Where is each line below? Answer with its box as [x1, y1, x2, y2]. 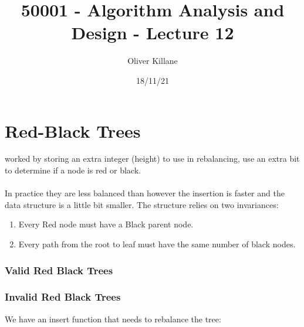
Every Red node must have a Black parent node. [18, 218, 194, 230]
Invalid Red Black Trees [5, 289, 121, 304]
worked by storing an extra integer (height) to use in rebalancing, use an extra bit [5, 152, 300, 165]
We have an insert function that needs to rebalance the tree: [5, 312, 221, 325]
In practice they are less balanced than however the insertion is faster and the [5, 187, 285, 199]
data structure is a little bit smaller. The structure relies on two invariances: [5, 198, 279, 210]
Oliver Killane [127, 54, 178, 67]
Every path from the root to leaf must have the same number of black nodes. [18, 238, 296, 250]
